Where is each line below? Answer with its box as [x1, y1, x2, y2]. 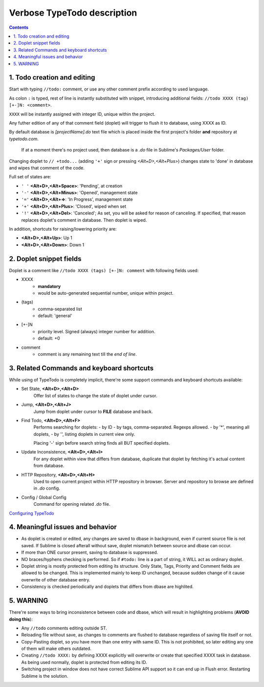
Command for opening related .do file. [33, 501, 110, 507]
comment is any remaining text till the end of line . [38, 351, 137, 357]
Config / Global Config [21, 494, 67, 500]
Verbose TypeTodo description [9, 7, 137, 18]
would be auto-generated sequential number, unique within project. [38, 290, 174, 296]
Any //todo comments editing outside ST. [21, 625, 108, 631]
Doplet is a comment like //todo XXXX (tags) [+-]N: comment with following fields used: [9, 267, 199, 273]
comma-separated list [38, 306, 83, 312]
